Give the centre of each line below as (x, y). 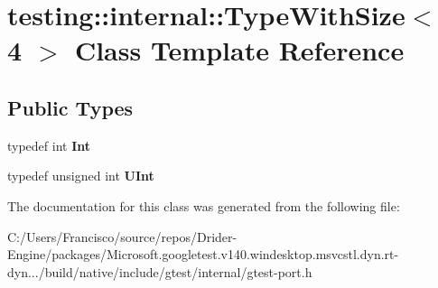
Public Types (70, 107)
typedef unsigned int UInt (81, 176)
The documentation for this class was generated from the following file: (204, 205)
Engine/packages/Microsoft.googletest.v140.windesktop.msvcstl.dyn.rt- (203, 254)
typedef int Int (49, 145)
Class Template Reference (239, 50)
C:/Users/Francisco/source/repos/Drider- (122, 236)
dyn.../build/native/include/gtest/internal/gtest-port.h (160, 271)
